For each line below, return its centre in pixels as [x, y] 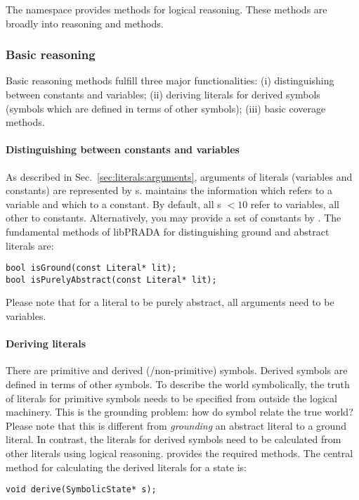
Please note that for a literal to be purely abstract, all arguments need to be [170, 302]
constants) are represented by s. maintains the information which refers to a [169, 190]
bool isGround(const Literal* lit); [91, 268]
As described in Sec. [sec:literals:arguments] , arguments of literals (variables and [179, 176]
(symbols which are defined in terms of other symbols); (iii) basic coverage [166, 108]
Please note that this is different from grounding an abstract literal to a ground [176, 425]
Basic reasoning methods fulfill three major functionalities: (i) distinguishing [170, 81]
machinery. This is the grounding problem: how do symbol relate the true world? [179, 412]
